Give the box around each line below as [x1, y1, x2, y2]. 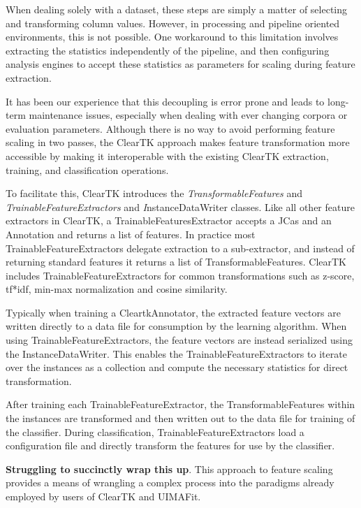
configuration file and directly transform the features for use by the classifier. [6, 438, 335, 453]
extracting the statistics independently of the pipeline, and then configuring [6, 43, 330, 57]
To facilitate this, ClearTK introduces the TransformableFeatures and [6, 186, 303, 201]
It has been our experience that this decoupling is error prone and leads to [6, 94, 325, 108]
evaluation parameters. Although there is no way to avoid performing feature [6, 121, 335, 136]
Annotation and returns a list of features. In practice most [6, 226, 256, 241]
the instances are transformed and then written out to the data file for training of [6, 411, 355, 426]
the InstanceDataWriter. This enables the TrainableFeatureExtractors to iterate [6, 346, 347, 361]
